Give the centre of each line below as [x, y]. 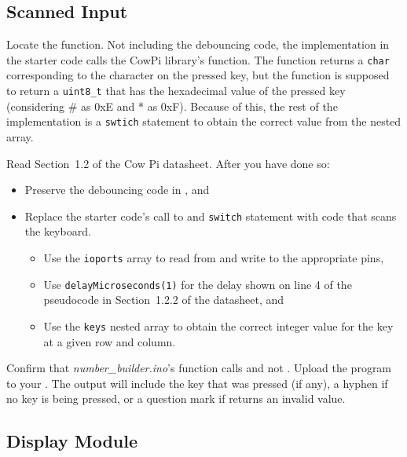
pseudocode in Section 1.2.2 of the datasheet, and [164, 300]
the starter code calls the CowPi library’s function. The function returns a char [198, 59]
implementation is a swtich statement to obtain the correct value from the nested [204, 121]
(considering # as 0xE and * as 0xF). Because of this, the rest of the [172, 106]
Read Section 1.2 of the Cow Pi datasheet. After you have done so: [168, 163]
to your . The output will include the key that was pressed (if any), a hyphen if [197, 383]
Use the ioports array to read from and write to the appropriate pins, [214, 257]
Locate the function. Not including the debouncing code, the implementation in [198, 44]
